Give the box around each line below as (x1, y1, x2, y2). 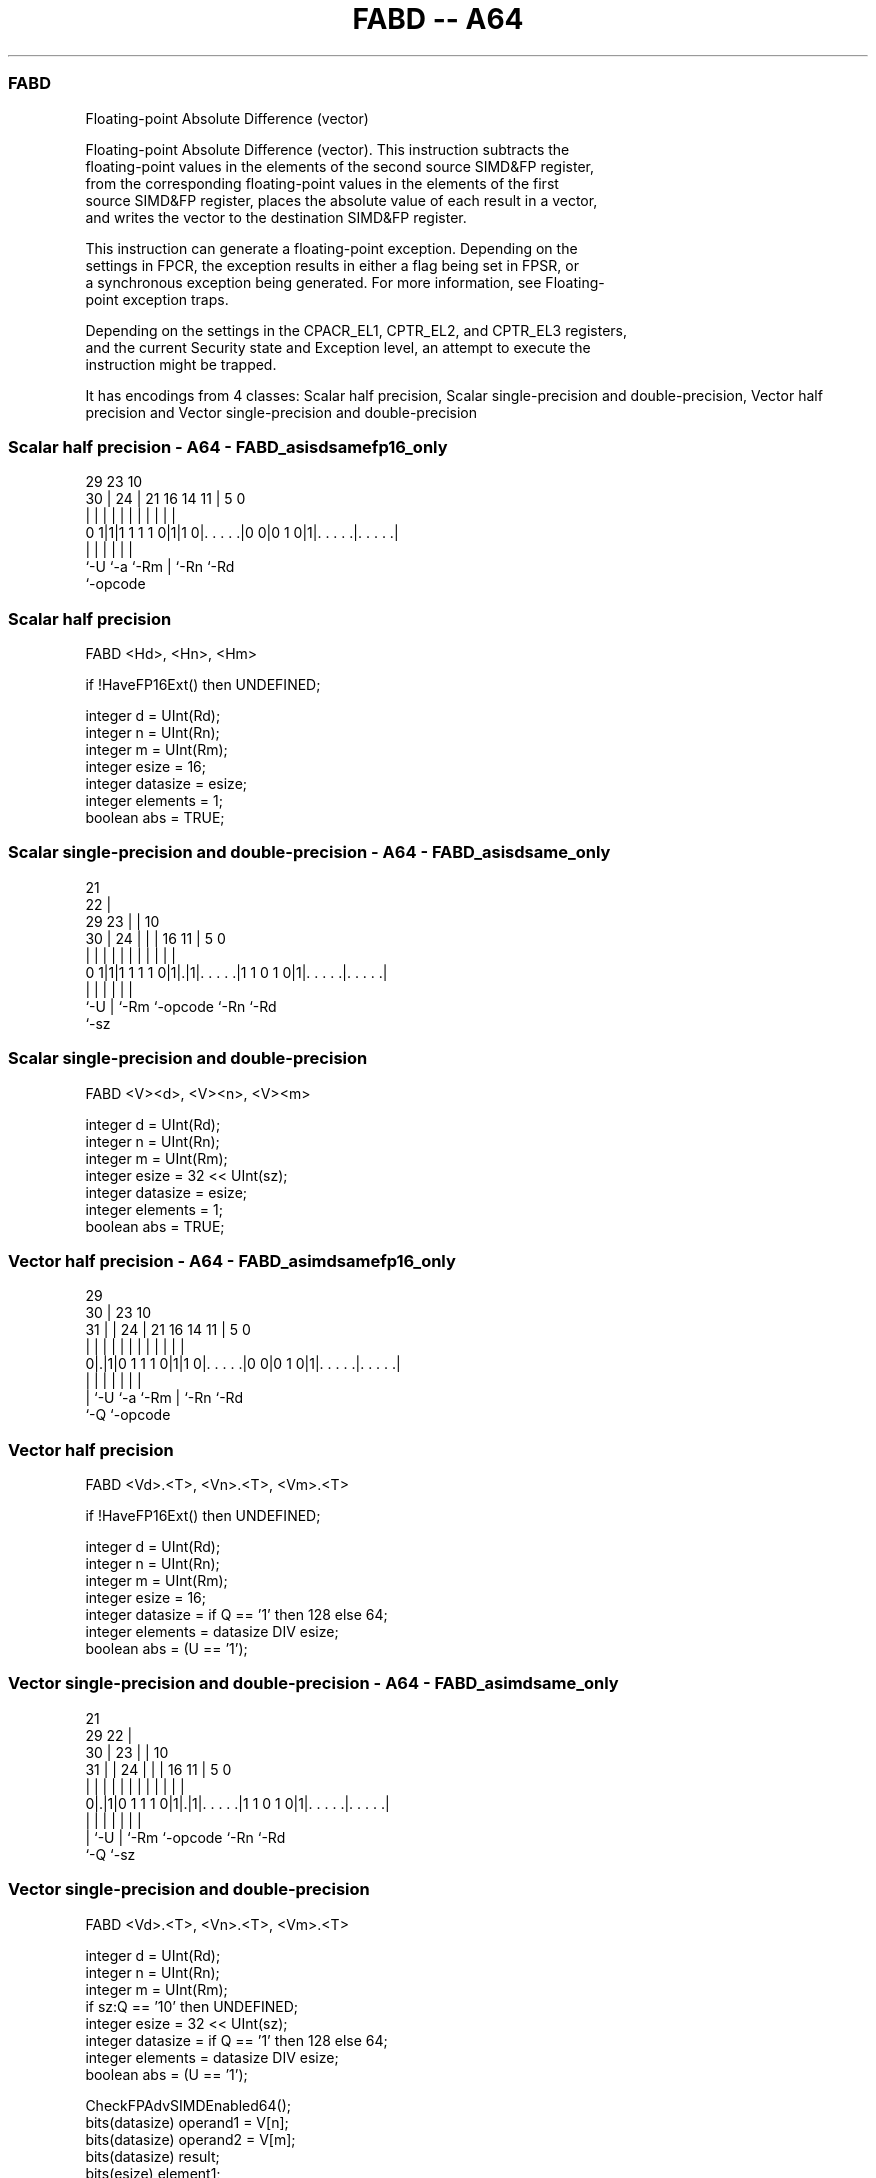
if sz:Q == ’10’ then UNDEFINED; (85, 1997, 298, 2015)
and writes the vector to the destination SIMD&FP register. (85, 208, 467, 226)
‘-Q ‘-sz (85, 1845, 136, 1863)
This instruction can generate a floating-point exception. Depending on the (85, 239, 578, 257)
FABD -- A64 (352, 2, 524, 36)
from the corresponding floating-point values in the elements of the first (85, 174, 559, 192)
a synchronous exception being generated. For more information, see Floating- (85, 273, 605, 291)
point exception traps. (85, 290, 229, 308)
